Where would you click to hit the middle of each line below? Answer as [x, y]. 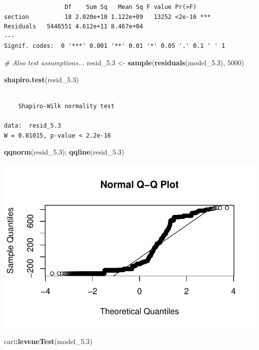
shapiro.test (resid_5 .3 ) [42, 79]
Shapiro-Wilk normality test [66, 106]
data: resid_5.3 [33, 125]
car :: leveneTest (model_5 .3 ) [48, 341]
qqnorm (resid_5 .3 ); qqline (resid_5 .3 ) [64, 152]
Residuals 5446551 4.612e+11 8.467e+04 [74, 27]
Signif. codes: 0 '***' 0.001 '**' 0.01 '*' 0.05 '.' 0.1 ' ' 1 [115, 46]
